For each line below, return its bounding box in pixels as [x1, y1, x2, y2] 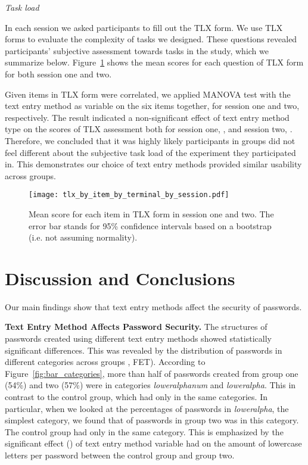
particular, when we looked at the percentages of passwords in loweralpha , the [5, 402, 289, 414]
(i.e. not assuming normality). [29, 231, 138, 244]
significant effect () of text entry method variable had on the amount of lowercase [5, 437, 302, 450]
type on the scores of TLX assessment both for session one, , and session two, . [5, 123, 293, 135]
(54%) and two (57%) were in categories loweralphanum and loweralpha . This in [5, 379, 296, 391]
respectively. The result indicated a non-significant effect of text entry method [5, 111, 290, 123]
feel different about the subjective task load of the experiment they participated [5, 146, 296, 158]
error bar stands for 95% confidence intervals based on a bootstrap [29, 219, 272, 232]
